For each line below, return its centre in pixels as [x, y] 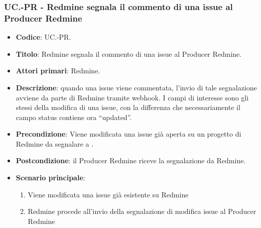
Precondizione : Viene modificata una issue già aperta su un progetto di [128, 134]
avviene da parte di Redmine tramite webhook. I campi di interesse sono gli [132, 97]
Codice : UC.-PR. [43, 37]
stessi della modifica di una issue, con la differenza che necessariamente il [128, 107]
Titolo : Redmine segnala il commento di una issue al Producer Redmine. [129, 53]
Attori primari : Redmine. [58, 71]
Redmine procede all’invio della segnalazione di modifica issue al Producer [142, 211]
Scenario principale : [50, 178]
